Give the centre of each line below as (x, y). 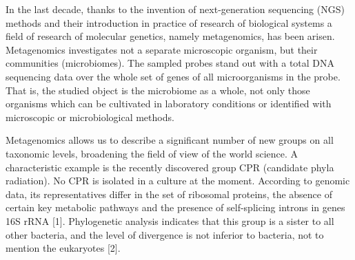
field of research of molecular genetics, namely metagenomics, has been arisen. (170, 36)
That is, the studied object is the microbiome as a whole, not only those (158, 90)
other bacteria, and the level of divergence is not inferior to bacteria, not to (165, 234)
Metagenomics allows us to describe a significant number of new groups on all (170, 140)
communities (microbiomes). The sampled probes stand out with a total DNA (170, 63)
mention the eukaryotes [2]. (63, 248)
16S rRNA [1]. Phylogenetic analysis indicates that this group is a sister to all (170, 220)
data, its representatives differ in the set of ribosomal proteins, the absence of (169, 194)
